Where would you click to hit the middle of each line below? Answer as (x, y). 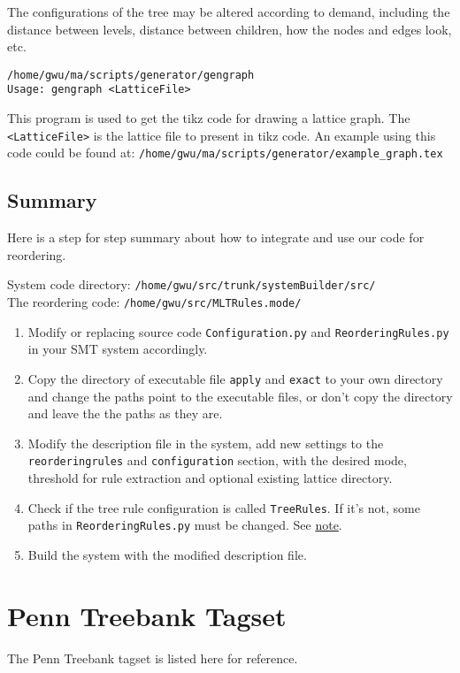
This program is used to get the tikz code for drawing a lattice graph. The (209, 118)
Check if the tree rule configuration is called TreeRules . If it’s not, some (224, 507)
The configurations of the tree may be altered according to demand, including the (229, 11)
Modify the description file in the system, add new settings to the (206, 443)
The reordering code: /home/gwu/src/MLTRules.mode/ (154, 302)
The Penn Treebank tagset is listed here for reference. (153, 658)
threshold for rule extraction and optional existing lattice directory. (210, 478)
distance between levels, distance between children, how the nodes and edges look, (230, 29)
